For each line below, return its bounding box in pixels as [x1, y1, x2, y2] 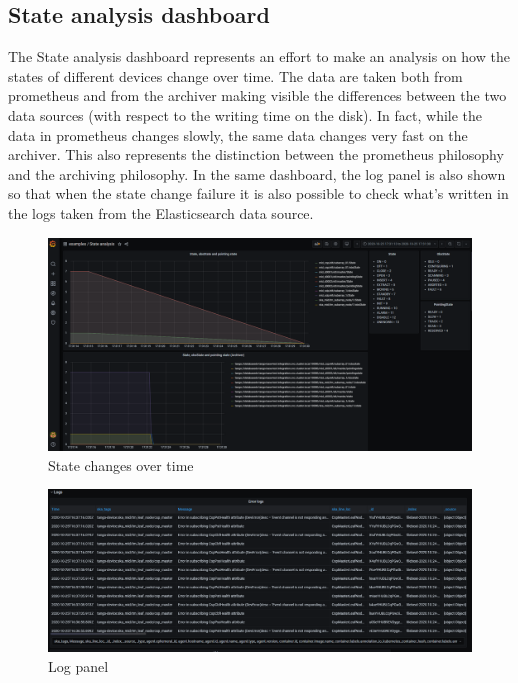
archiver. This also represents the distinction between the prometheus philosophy [8, 144, 504, 165]
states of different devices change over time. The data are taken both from [8, 65, 463, 86]
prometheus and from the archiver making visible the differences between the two [8, 85, 507, 106]
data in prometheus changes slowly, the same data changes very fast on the [8, 124, 468, 145]
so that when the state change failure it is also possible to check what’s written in [8, 183, 509, 204]
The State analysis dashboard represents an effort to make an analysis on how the [8, 46, 510, 67]
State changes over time [48, 454, 194, 475]
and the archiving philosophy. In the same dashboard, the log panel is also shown [8, 163, 506, 184]
